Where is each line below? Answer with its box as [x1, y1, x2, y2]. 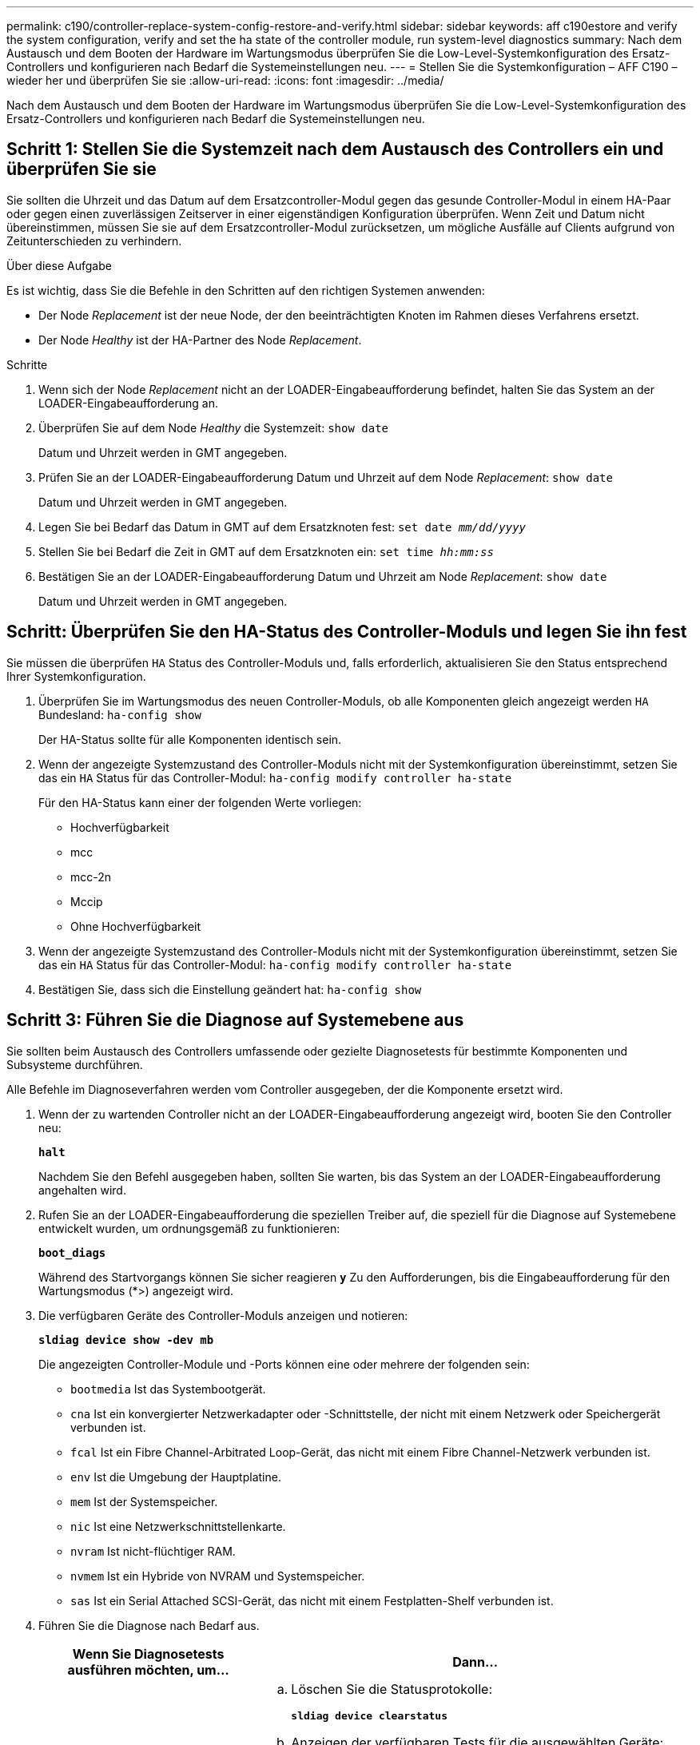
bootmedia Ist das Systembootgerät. [70, 1381, 266, 1396]
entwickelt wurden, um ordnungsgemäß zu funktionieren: [38, 1221, 340, 1235]
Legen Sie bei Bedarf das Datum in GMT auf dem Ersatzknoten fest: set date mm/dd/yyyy [38, 519, 527, 534]
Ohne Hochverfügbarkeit [70, 919, 201, 933]
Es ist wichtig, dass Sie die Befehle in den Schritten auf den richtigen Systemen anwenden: [6, 283, 485, 297]
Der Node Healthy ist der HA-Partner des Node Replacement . [38, 332, 362, 347]
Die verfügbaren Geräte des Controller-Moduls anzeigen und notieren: [38, 1308, 408, 1322]
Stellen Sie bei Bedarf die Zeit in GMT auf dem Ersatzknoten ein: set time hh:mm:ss [38, 544, 494, 558]
